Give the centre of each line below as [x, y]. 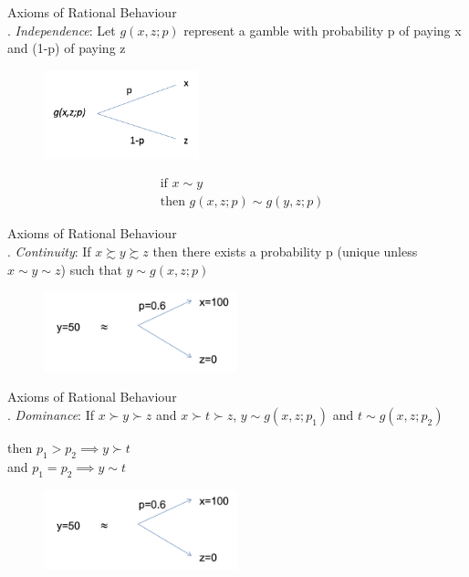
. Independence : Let [62, 30]
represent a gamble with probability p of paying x [323, 30]
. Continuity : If [49, 251]
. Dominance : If [51, 415]
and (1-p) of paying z [67, 48]
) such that [91, 269]
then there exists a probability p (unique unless [285, 251]
